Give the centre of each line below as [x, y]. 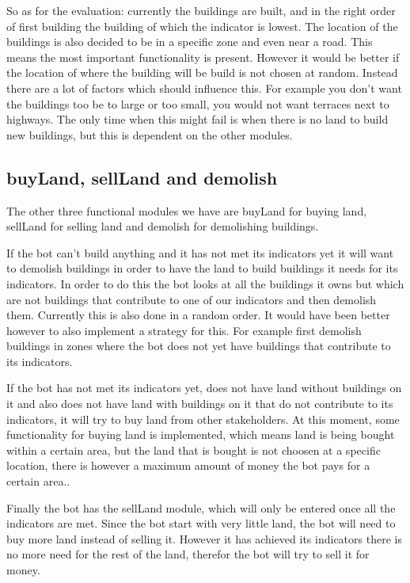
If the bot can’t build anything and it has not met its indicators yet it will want [200, 252]
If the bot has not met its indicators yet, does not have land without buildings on [204, 388]
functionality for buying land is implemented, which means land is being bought [201, 434]
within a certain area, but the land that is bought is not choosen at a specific [194, 450]
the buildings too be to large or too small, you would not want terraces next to [198, 103]
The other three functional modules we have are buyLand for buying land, [187, 210]
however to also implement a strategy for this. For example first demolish [184, 330]
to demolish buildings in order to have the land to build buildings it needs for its [202, 268]
